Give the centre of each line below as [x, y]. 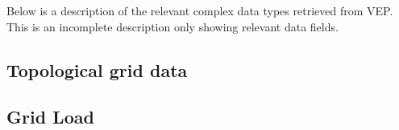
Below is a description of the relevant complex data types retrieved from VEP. [200, 10]
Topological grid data [97, 69]
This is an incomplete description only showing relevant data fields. [172, 26]
